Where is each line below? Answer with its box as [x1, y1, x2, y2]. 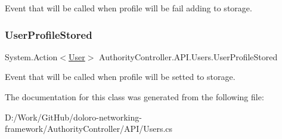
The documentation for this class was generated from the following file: [5, 91, 264, 103]
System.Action [5, 50, 58, 63]
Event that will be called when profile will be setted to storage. [5, 70, 235, 83]
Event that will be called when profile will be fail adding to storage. [5, 2, 252, 14]
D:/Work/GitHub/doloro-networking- [5, 110, 142, 123]
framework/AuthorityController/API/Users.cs [5, 122, 173, 135]
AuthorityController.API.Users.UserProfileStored [99, 50, 278, 63]
